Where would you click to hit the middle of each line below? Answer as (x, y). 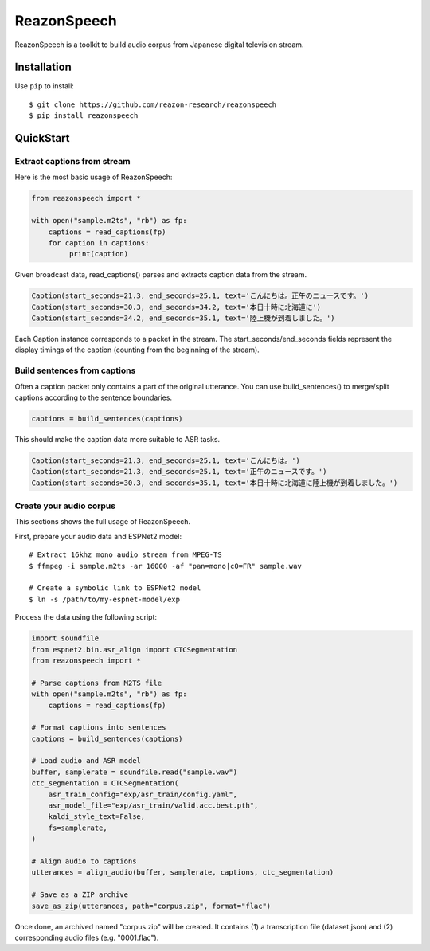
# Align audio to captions (84, 861)
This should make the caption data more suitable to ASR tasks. (117, 439)
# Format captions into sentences (99, 728)
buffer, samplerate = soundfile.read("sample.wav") (135, 772)
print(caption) (99, 254)
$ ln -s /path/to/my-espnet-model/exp (105, 599)
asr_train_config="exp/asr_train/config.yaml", (143, 794)
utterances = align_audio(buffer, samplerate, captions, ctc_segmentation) (183, 873)
